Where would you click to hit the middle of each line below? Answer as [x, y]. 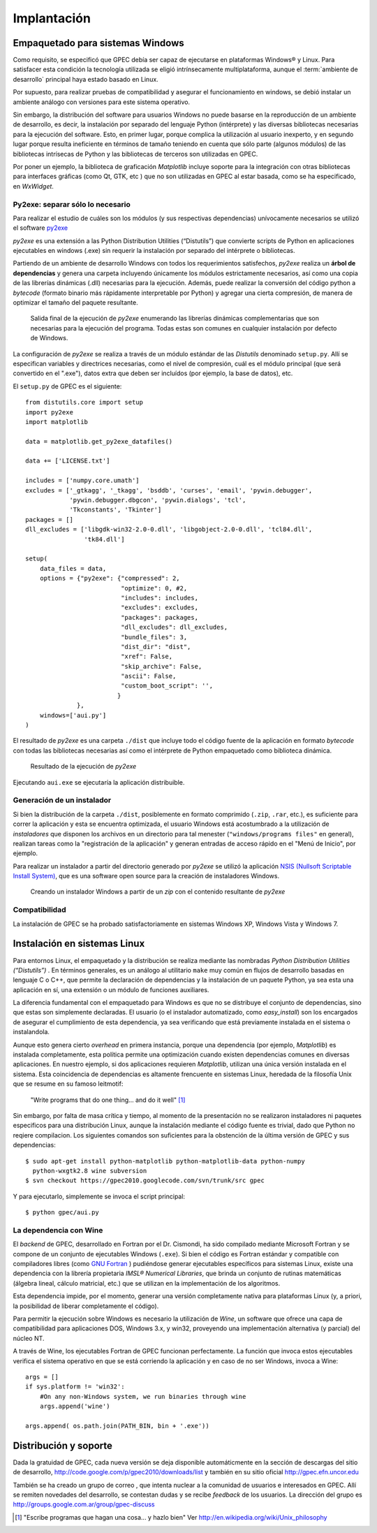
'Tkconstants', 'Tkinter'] [116, 510]
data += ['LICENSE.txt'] [68, 461]
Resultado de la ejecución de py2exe [83, 766]
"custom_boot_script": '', [167, 686]
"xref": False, [147, 656]
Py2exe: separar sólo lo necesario [72, 204]
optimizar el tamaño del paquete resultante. [76, 303]
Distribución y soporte [63, 1445]
